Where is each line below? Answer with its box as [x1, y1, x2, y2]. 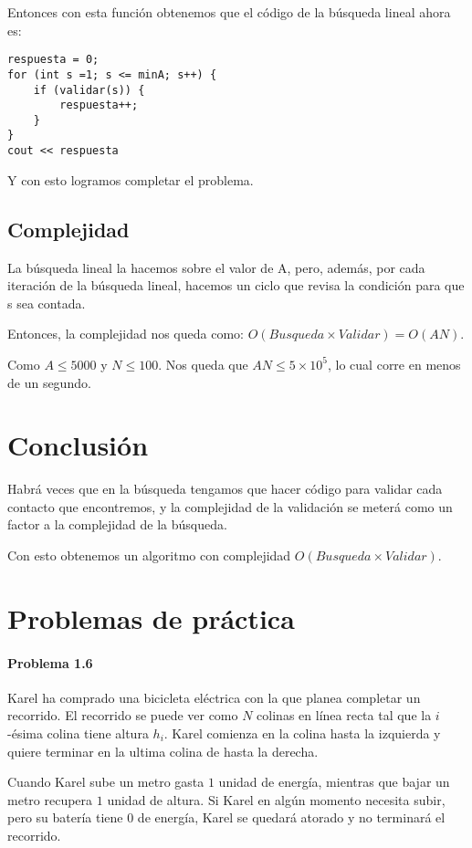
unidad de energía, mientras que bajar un [218, 772, 450, 791]
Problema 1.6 [7, 653, 93, 672]
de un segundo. [7, 372, 91, 392]
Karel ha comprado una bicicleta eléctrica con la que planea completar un [7, 687, 421, 707]
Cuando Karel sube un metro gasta [7, 772, 205, 791]
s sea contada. [7, 293, 86, 312]
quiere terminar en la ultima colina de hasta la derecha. [7, 741, 319, 760]
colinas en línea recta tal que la [257, 706, 432, 725]
